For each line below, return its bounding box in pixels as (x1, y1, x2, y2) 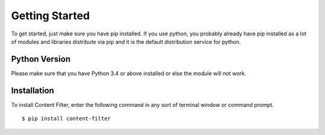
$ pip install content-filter (22, 115, 111, 122)
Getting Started (11, 9, 90, 22)
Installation (11, 85, 54, 95)
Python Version (11, 54, 71, 64)
